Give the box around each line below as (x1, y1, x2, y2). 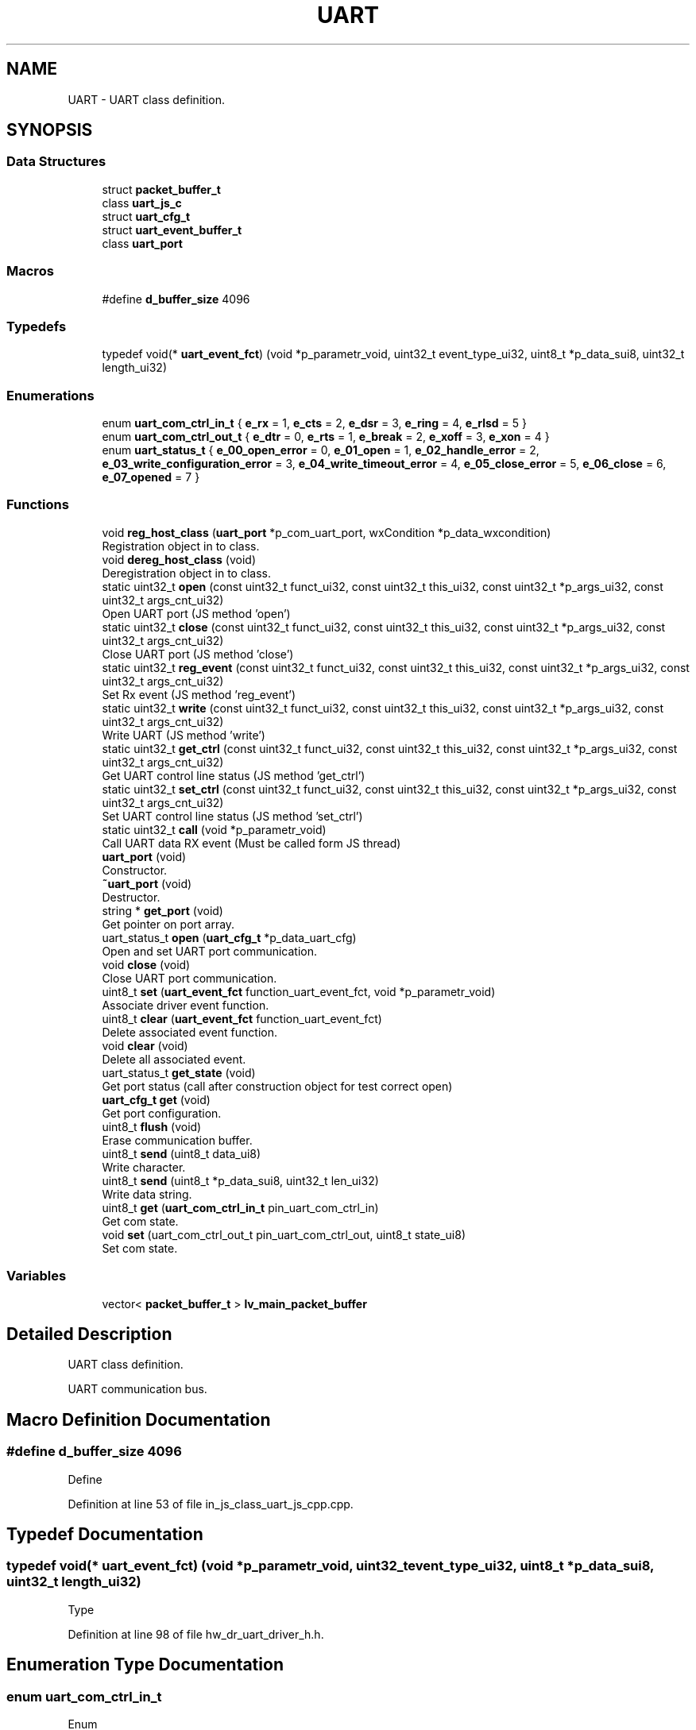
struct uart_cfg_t (102, 209, 191, 223)
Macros (6, 263, 54, 280)
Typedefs (6, 318, 67, 334)
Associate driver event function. (102, 998, 269, 1012)
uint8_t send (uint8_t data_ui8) (102, 1146, 261, 1160)
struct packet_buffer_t (102, 182, 221, 196)
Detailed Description (6, 1323, 172, 1344)
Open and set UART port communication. (102, 944, 318, 958)
